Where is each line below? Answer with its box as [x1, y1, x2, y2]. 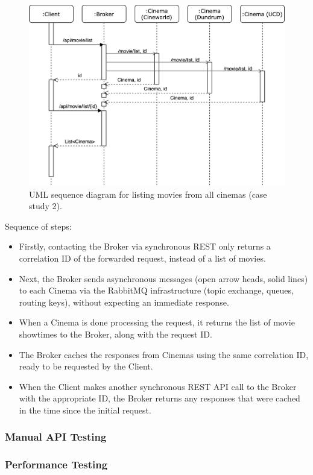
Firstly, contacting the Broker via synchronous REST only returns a [19, 240, 271, 253]
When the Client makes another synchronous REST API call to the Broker [19, 380, 297, 392]
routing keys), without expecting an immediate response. [19, 295, 229, 308]
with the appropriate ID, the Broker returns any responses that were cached [19, 392, 300, 404]
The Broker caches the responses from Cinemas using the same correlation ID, [19, 348, 309, 360]
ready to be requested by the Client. [19, 360, 153, 373]
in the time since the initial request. [19, 403, 151, 416]
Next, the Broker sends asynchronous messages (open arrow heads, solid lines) [19, 272, 308, 285]
